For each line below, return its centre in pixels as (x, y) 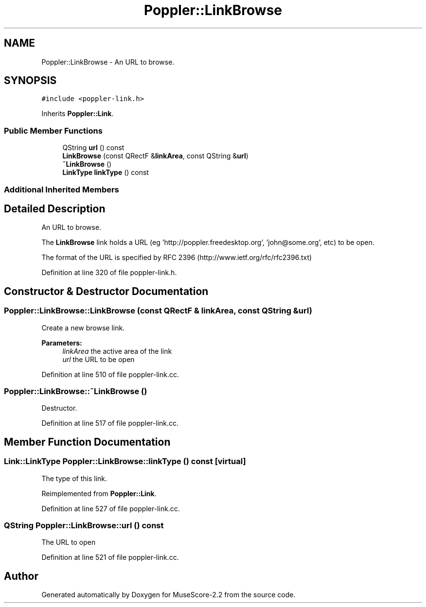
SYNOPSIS (30, 81)
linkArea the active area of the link (117, 351)
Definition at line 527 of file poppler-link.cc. (111, 508)
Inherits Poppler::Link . (78, 114)
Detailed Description (55, 208)
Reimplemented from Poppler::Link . (99, 493)
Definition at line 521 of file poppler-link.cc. (110, 557)
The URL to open (69, 542)
